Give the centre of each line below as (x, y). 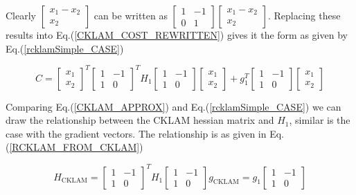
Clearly (21, 15)
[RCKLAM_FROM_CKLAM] (74, 147)
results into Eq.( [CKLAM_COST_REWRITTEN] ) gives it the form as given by (177, 35)
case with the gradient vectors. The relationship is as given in (136, 133)
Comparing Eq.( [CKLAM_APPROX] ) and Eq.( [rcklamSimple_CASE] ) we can (173, 106)
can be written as (131, 15)
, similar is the (320, 120)
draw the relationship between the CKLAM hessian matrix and (140, 120)
